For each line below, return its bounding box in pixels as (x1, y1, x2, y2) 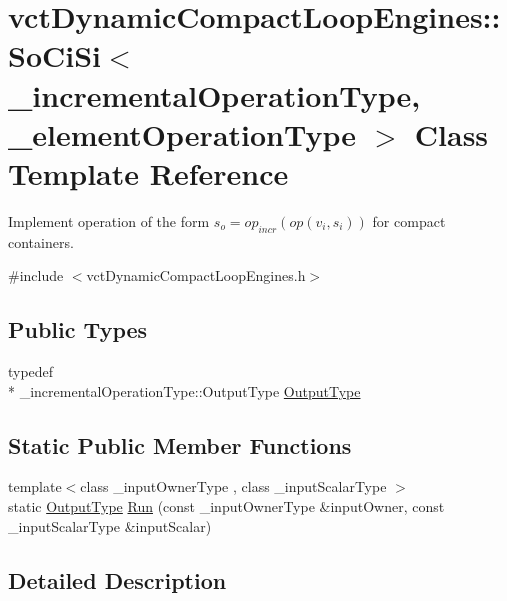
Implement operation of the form (8, 210, 210, 231)
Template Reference (8, 152, 289, 193)
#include (8, 265, 64, 286)
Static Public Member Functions (8, 429, 352, 460)
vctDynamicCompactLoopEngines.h (86, 265, 306, 286)
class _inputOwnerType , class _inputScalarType (80, 476, 387, 497)
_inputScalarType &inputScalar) (8, 515, 212, 536)
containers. (8, 231, 74, 252)
